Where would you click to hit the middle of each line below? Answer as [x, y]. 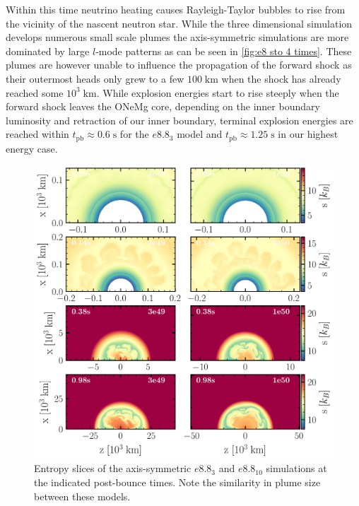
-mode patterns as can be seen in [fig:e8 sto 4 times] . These [224, 51]
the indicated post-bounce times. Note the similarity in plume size [177, 482]
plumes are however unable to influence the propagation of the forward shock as [179, 65]
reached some [35, 92]
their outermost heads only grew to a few [95, 78]
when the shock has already [281, 78]
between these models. [82, 496]
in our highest [308, 134]
